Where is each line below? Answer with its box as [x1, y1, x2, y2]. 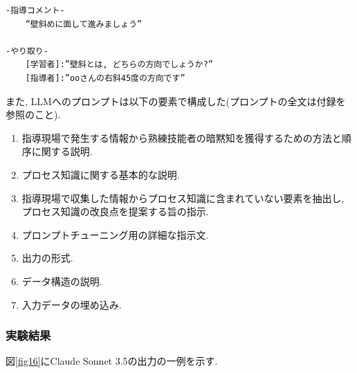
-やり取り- [6, 46, 48, 56]
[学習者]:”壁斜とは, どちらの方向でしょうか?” [25, 60, 213, 70]
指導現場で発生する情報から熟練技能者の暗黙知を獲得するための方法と [21, 130, 342, 145]
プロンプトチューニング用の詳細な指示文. [21, 227, 209, 242]
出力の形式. [21, 251, 73, 265]
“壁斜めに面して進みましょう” [25, 19, 143, 29]
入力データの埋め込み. [21, 297, 122, 311]
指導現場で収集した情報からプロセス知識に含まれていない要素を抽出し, [21, 190, 345, 205]
